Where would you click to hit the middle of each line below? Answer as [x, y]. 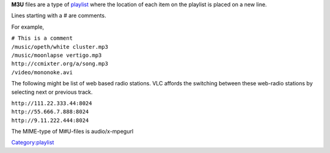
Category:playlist [33, 143]
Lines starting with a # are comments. [59, 16]
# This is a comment [42, 38]
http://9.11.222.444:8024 [50, 120]
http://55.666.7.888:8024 [50, 112]
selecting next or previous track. [52, 92]
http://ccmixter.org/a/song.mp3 [60, 64]
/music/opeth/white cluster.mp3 [60, 47]
